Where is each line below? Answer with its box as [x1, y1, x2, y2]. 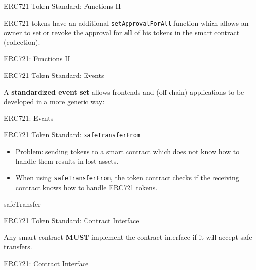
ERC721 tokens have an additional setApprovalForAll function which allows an [4, 17, 249, 28]
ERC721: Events [4, 113, 54, 123]
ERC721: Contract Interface [4, 258, 89, 268]
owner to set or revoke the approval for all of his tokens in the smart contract [4, 27, 240, 38]
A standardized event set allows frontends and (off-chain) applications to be [4, 86, 244, 97]
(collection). [4, 37, 40, 47]
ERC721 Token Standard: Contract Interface [4, 215, 139, 226]
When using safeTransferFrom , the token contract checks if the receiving [15, 172, 239, 183]
